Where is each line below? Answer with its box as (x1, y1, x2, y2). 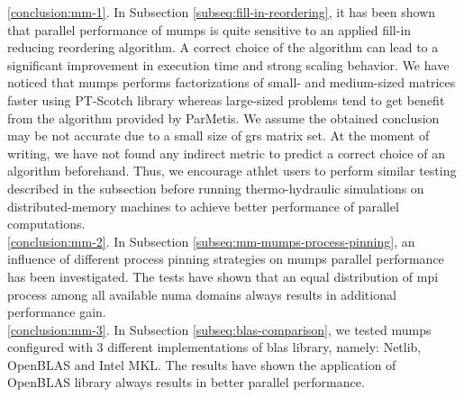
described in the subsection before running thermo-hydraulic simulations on (7, 178, 424, 197)
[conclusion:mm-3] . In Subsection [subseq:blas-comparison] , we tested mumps (7, 320, 432, 338)
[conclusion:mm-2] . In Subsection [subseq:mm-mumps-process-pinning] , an (7, 231, 415, 250)
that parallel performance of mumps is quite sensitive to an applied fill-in (7, 20, 412, 39)
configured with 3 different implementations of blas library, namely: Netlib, (7, 338, 422, 356)
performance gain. (7, 302, 106, 321)
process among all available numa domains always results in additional (7, 284, 396, 303)
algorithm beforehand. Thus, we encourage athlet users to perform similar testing (7, 161, 457, 180)
